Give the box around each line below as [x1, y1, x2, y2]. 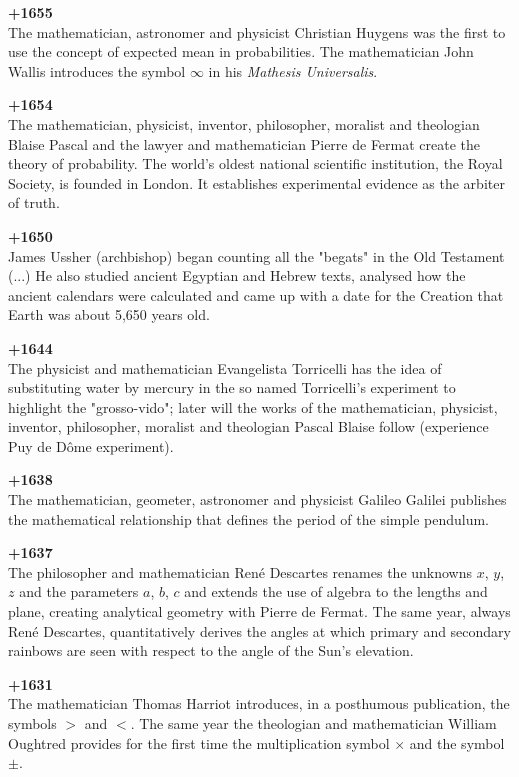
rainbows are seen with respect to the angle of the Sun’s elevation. [8, 640, 414, 661]
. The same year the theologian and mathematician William [130, 713, 497, 733]
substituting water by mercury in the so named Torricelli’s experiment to [8, 377, 456, 398]
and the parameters [19, 581, 139, 602]
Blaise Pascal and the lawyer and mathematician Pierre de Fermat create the [8, 133, 481, 154]
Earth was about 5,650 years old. [8, 304, 210, 325]
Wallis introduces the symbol [8, 60, 186, 81]
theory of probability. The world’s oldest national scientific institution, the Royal [8, 153, 503, 174]
